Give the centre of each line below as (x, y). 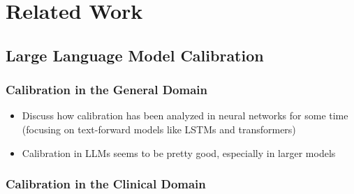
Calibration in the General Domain (106, 90)
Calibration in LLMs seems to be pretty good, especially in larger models (179, 152)
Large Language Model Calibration (135, 55)
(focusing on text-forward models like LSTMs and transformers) (159, 129)
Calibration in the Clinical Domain (106, 184)
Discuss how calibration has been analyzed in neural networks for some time (185, 115)
